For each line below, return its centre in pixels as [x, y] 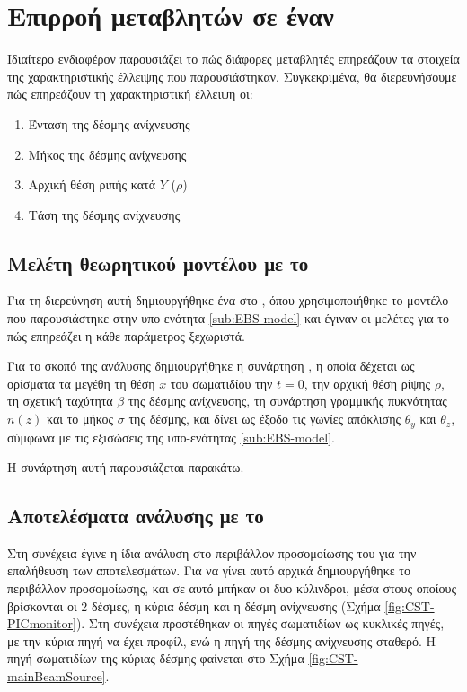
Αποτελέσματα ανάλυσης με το [136, 516]
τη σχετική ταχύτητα [60, 401]
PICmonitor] [42, 623]
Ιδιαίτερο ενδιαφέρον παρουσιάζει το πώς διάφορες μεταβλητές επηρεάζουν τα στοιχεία [233, 59]
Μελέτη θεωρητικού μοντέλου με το [158, 263]
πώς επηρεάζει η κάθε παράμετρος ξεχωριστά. [126, 335]
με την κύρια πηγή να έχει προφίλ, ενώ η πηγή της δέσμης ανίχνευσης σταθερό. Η [222, 640]
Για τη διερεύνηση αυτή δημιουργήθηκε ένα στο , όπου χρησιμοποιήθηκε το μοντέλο [228, 300]
